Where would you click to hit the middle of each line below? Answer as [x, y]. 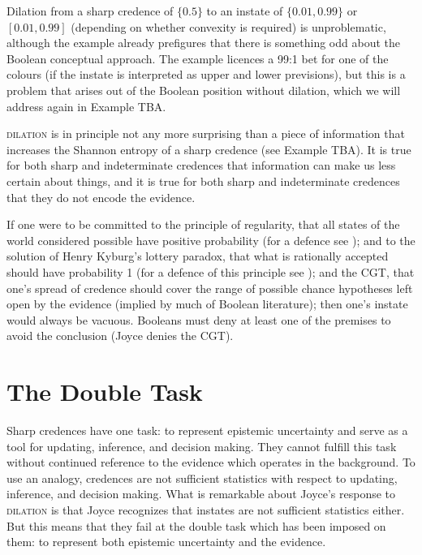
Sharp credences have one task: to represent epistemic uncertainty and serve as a [207, 430]
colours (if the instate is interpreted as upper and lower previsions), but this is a [206, 74]
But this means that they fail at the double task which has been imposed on [196, 525]
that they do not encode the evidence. [101, 197]
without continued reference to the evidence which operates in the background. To [211, 462]
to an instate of [245, 11]
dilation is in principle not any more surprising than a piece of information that [206, 133]
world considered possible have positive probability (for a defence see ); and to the [211, 240]
